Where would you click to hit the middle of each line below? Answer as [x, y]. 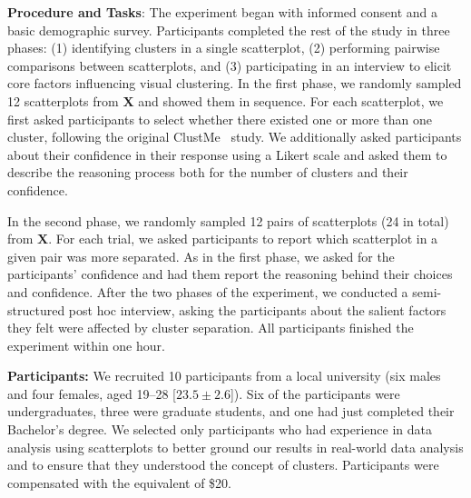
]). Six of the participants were [315, 393]
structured [36, 309]
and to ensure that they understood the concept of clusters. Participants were [223, 465]
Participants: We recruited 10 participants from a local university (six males [224, 376]
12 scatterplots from [63, 100]
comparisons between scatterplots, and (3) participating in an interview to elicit [230, 65]
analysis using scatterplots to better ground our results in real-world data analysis [235, 447]
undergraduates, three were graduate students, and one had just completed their [231, 411]
